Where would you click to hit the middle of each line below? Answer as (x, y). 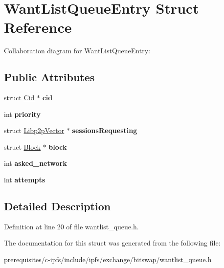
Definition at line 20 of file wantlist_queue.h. (71, 226)
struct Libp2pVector (34, 130)
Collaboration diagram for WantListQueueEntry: (77, 51)
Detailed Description (57, 206)
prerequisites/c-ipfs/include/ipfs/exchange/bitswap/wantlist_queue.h (108, 259)
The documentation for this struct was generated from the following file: (112, 243)
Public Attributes (49, 77)
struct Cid (19, 98)
